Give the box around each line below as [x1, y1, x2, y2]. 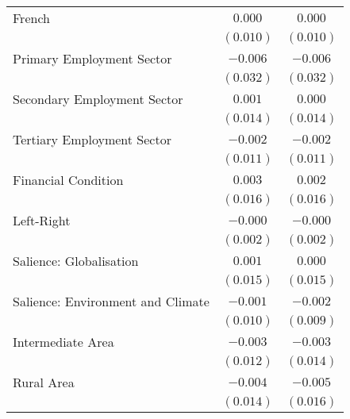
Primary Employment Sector [13, 49, 172, 67]
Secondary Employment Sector [13, 90, 183, 108]
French [13, 9, 50, 27]
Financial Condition [13, 171, 124, 189]
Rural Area [13, 373, 75, 391]
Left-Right [13, 211, 71, 229]
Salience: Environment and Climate [13, 292, 210, 310]
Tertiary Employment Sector [13, 130, 171, 148]
